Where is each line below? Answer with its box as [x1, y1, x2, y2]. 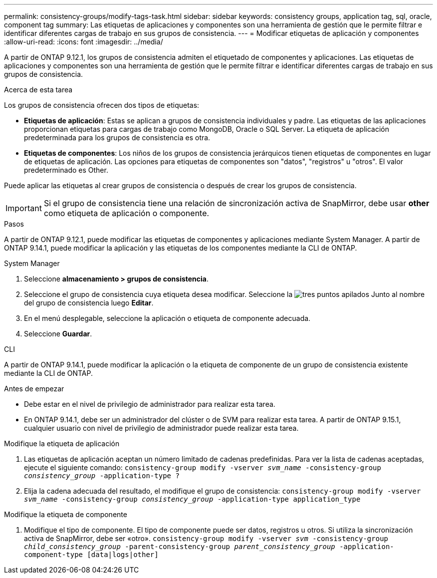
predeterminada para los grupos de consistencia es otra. [24, 133, 211, 142]
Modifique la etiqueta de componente [4, 510, 127, 519]
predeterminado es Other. [24, 166, 108, 174]
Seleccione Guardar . [24, 329, 92, 338]
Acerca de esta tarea [4, 85, 73, 94]
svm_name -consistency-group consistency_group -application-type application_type [24, 495, 361, 503]
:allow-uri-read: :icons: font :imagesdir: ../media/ [4, 37, 163, 46]
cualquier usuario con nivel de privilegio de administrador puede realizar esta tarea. [24, 424, 299, 432]
